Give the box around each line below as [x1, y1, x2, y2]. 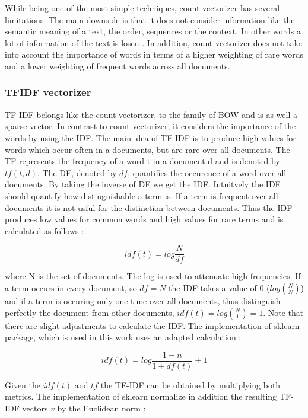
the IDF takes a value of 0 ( [169, 281, 270, 293]
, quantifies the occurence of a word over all [128, 166, 287, 178]
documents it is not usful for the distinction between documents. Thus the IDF [5, 201, 293, 213]
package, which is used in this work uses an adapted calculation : [5, 331, 242, 343]
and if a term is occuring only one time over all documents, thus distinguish [5, 294, 281, 307]
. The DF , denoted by [37, 166, 117, 178]
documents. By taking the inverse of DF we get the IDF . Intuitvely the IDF [5, 178, 281, 190]
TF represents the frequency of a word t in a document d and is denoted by [5, 155, 280, 167]
